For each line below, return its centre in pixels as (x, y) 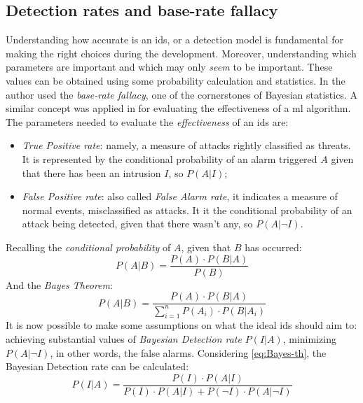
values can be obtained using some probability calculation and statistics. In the (176, 80)
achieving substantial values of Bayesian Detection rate (124, 338)
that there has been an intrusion (91, 172)
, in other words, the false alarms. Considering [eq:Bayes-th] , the (188, 352)
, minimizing (309, 338)
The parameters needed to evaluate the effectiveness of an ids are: (147, 121)
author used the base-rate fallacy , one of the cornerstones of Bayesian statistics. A (181, 94)
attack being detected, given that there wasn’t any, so (137, 224)
